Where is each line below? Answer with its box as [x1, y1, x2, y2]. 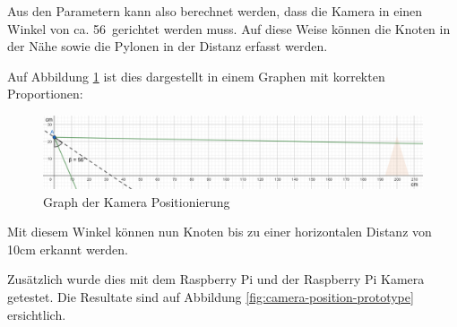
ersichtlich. [7, 305, 66, 323]
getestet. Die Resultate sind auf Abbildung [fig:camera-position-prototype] [7, 287, 414, 305]
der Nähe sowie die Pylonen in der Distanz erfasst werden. [7, 37, 328, 56]
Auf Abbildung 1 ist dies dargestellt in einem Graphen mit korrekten [7, 66, 385, 85]
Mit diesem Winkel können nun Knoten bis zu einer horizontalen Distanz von [7, 222, 432, 241]
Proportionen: [7, 84, 83, 103]
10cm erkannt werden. [7, 239, 129, 258]
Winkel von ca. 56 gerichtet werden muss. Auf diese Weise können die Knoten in [7, 19, 451, 38]
